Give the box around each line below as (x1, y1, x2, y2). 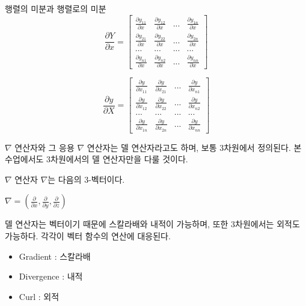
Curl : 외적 (19, 290, 60, 302)
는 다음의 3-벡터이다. (47, 173, 125, 185)
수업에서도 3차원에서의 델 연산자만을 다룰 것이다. (5, 153, 188, 165)
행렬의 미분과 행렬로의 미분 (5, 2, 106, 14)
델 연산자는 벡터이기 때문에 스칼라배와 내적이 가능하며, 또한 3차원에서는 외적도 (5, 218, 300, 230)
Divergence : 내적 (19, 270, 83, 283)
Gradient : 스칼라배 (19, 249, 91, 262)
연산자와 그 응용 (14, 141, 75, 153)
